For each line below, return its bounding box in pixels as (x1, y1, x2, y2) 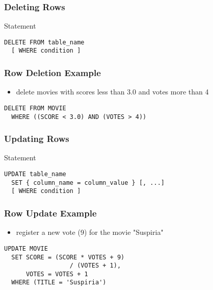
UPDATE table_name (4, 171, 66, 178)
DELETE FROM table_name (4, 38, 85, 46)
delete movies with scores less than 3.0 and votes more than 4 (16, 86, 209, 97)
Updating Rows (4, 132, 69, 145)
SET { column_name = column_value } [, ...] (11, 179, 165, 186)
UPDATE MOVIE (4, 245, 48, 252)
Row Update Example (4, 206, 97, 219)
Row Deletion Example (4, 66, 101, 79)
